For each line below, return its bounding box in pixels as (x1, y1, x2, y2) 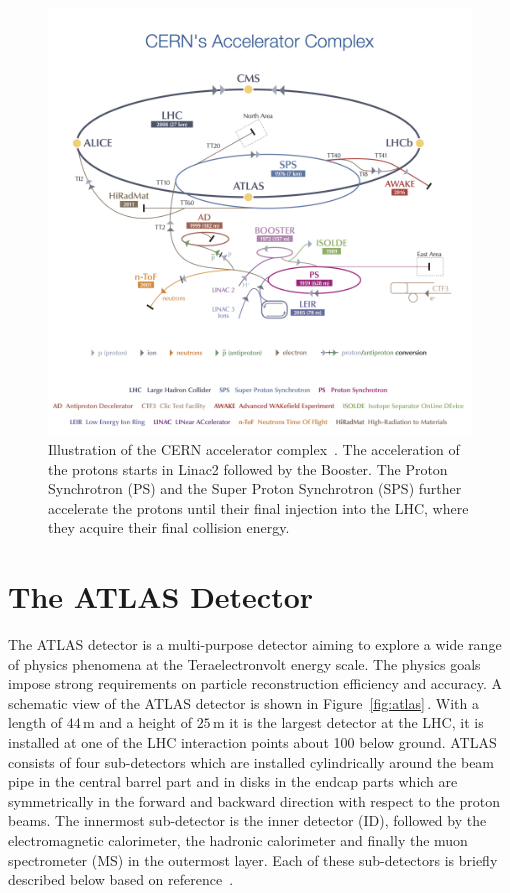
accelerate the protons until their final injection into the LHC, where (48, 497, 469, 518)
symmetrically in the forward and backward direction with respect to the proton (8, 790, 500, 811)
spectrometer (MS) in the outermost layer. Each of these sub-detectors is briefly (8, 849, 498, 870)
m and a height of (83, 712, 192, 733)
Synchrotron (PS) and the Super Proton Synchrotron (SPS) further (48, 478, 462, 499)
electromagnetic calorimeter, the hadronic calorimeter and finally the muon (8, 829, 468, 850)
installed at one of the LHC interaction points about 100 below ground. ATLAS (8, 732, 497, 752)
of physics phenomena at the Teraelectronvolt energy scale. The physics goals (8, 653, 481, 674)
